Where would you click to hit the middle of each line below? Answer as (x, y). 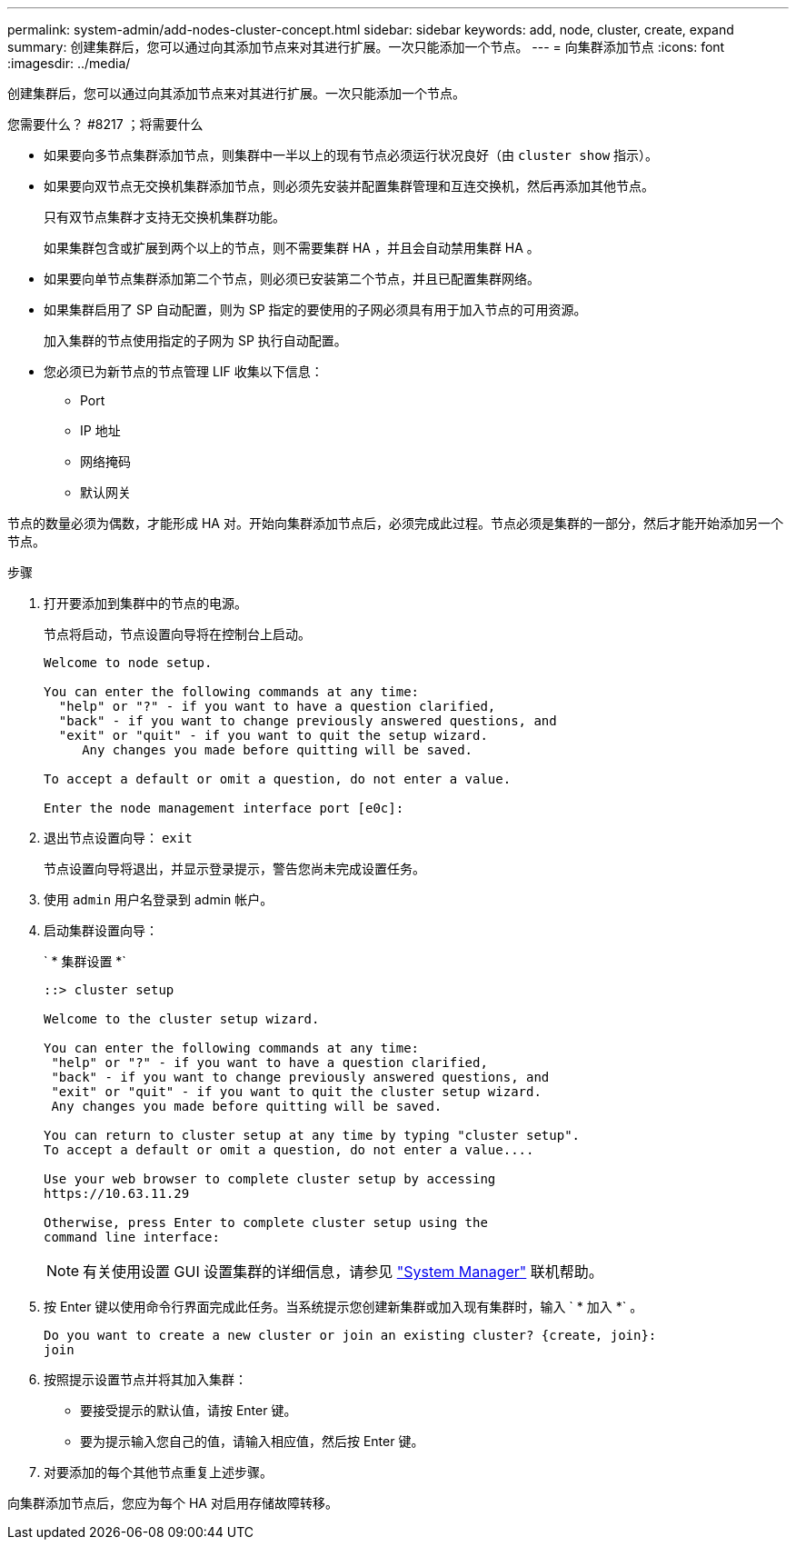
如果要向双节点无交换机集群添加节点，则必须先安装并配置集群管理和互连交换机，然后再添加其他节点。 (349, 186)
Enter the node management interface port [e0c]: (224, 808)
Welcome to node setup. (128, 663)
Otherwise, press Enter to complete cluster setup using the (266, 1223)
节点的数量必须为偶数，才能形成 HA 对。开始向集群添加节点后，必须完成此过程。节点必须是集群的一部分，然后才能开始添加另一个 (395, 523)
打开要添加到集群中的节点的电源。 (145, 603)
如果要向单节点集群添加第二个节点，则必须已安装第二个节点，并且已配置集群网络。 (292, 279)
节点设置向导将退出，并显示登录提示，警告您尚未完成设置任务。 (234, 868)
